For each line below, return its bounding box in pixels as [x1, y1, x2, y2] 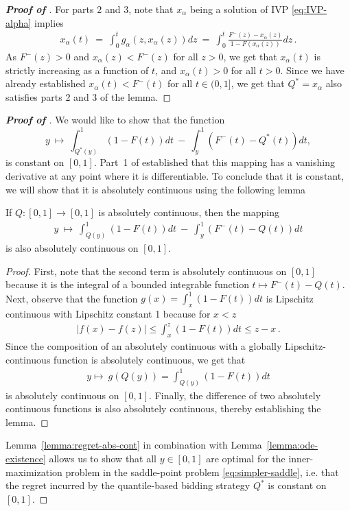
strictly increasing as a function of [5, 62, 149, 77]
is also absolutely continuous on [5, 241, 139, 255]
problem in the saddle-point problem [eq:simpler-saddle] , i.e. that [65, 464, 339, 479]
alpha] [5, 15, 32, 29]
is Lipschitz [266, 291, 314, 305]
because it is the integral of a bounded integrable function [5, 277, 249, 292]
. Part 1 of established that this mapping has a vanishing [93, 155, 335, 169]
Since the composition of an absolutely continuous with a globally [5, 339, 282, 353]
